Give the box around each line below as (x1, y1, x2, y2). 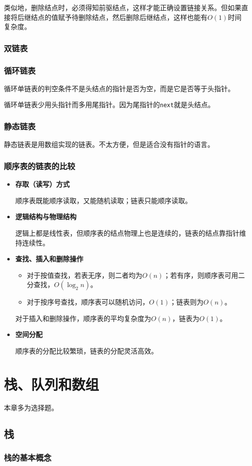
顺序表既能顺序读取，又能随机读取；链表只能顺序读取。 (15, 195, 192, 205)
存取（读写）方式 (15, 179, 70, 189)
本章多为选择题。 (4, 402, 58, 412)
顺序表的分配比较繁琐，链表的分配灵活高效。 (15, 346, 158, 356)
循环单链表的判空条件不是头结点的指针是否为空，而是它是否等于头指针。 (4, 83, 235, 93)
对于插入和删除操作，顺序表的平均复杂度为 (15, 313, 151, 323)
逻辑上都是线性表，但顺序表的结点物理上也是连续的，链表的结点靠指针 (15, 227, 239, 238)
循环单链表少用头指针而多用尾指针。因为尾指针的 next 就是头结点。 (4, 99, 215, 110)
